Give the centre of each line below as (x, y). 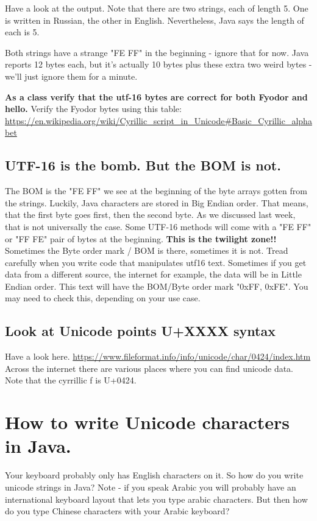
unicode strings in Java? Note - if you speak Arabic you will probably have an (151, 487)
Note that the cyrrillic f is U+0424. (71, 380)
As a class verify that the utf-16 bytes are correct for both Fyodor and (156, 96)
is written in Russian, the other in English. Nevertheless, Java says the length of (155, 20)
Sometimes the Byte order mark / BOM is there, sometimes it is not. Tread (147, 250)
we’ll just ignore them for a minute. (71, 76)
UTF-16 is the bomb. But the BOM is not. (143, 165)
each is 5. (22, 32)
